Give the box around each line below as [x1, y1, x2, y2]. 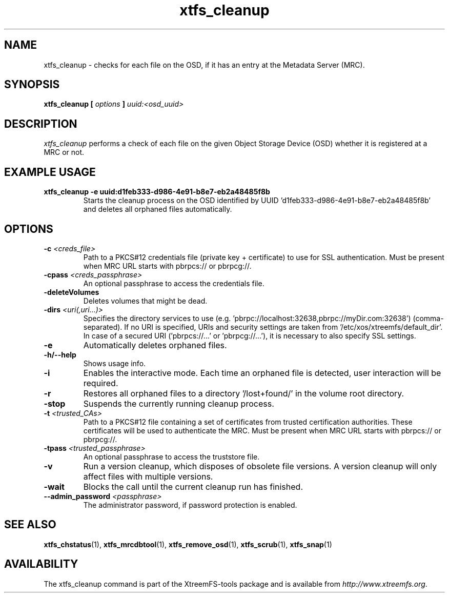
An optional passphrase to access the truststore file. [83, 452, 260, 461]
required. [83, 377, 118, 388]
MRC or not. [44, 148, 85, 157]
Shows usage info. [83, 359, 146, 368]
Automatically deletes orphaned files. [83, 340, 227, 350]
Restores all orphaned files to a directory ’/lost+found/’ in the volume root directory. [83, 388, 404, 399]
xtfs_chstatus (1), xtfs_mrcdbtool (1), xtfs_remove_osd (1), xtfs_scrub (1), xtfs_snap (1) [44, 540, 332, 549]
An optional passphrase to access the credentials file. [83, 278, 264, 288]
